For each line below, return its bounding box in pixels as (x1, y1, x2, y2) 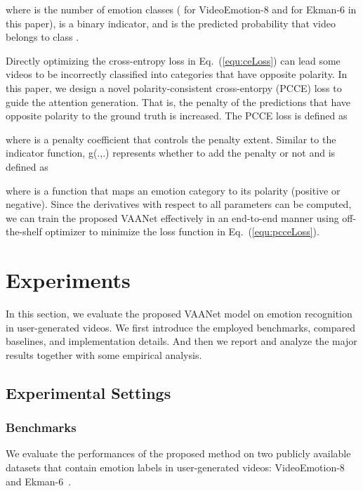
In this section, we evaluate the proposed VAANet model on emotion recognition (6, 306, 352, 321)
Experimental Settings (6, 381, 171, 403)
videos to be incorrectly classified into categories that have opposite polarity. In (6, 67, 348, 81)
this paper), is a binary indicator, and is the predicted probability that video (6, 15, 336, 30)
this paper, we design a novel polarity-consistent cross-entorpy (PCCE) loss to (6, 80, 342, 95)
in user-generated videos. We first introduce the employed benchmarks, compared (6, 320, 355, 334)
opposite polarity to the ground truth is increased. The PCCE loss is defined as (6, 108, 348, 123)
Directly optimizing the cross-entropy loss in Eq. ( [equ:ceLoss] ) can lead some (6, 53, 341, 67)
